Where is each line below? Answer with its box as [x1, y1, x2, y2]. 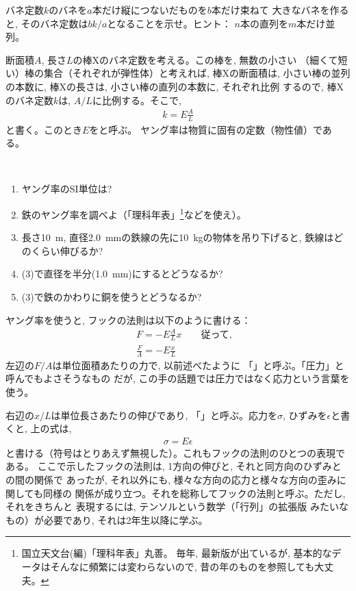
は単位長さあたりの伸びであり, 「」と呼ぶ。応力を [51, 407, 277, 422]
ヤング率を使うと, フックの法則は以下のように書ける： [5, 312, 251, 327]
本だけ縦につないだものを [92, 3, 207, 16]
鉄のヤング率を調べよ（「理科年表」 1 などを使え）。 [21, 205, 246, 221]
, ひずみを [282, 407, 327, 422]
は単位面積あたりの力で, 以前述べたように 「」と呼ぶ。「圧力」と [52, 357, 344, 372]
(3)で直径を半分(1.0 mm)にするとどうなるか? [21, 266, 223, 281]
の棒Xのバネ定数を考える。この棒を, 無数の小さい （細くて [73, 52, 338, 66]
